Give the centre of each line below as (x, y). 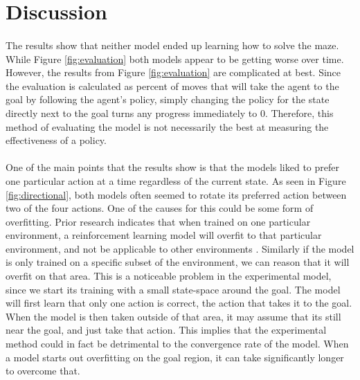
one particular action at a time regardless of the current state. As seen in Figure (176, 180)
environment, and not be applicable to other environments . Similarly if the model (180, 248)
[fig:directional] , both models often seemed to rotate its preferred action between (176, 194)
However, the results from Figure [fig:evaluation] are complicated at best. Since (173, 72)
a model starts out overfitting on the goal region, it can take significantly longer (175, 357)
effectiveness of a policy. (56, 140)
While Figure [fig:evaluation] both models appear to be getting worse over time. (175, 58)
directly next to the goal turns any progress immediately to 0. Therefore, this (170, 112)
